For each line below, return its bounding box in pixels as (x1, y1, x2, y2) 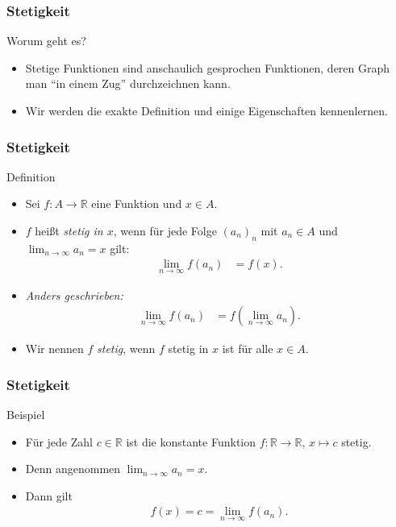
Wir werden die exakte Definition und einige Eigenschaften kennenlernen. (25, 102, 388, 118)
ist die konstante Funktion (126, 433, 256, 450)
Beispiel (6, 406, 45, 423)
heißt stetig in (35, 222, 103, 239)
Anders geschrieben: (25, 286, 123, 303)
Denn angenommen (25, 460, 121, 477)
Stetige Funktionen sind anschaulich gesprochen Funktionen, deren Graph (25, 59, 390, 76)
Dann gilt (25, 487, 73, 504)
